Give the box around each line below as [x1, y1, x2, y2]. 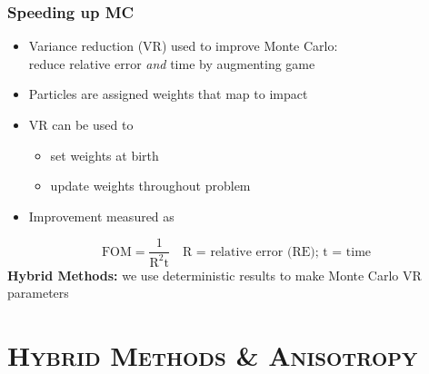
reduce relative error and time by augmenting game [28, 54, 315, 73]
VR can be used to [28, 115, 134, 133]
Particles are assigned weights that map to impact [28, 84, 308, 103]
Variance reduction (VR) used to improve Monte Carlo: [28, 36, 338, 55]
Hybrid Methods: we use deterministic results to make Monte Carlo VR [7, 265, 422, 284]
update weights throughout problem [50, 176, 251, 195]
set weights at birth [50, 145, 159, 164]
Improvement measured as [28, 206, 175, 225]
